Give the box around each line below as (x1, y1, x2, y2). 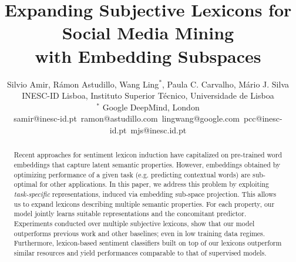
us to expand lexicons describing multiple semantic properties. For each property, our (14, 199, 275, 209)
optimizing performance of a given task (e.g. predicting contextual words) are (14, 169, 251, 179)
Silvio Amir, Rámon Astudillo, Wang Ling (6, 78, 159, 90)
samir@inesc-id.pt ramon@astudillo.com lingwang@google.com (14, 112, 240, 125)
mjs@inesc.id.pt (130, 123, 187, 136)
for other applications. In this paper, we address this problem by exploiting (39, 179, 270, 189)
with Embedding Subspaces (35, 43, 261, 68)
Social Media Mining (62, 21, 234, 45)
